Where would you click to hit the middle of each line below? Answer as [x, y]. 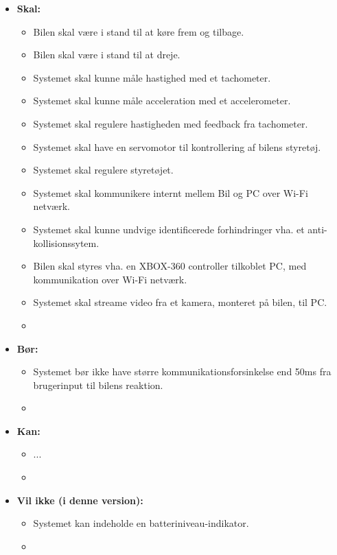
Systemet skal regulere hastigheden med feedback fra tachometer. [171, 123]
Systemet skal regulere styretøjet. [103, 170]
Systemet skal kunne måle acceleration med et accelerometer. [162, 101]
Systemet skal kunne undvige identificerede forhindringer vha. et [169, 229]
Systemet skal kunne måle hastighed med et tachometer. [152, 77]
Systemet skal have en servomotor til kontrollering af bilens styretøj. [177, 146]
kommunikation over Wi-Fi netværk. [110, 279]
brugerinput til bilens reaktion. [98, 385]
